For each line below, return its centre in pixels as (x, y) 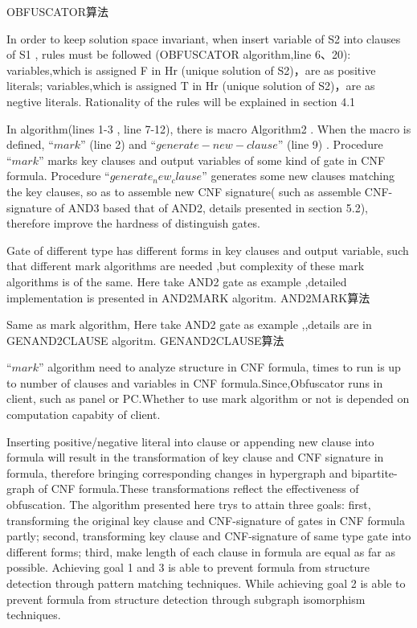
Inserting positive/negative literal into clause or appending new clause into (190, 441)
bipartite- (374, 472)
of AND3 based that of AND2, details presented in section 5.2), (212, 207)
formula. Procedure (54, 176)
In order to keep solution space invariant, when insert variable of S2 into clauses (204, 38)
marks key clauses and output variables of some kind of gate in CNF (217, 160)
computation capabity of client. (84, 415)
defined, (26, 144)
